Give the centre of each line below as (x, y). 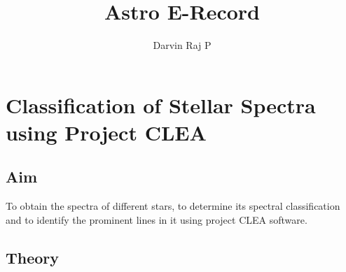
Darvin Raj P (182, 45)
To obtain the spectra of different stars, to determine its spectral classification (173, 206)
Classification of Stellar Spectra (161, 105)
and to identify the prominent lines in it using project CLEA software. (157, 219)
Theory (33, 257)
